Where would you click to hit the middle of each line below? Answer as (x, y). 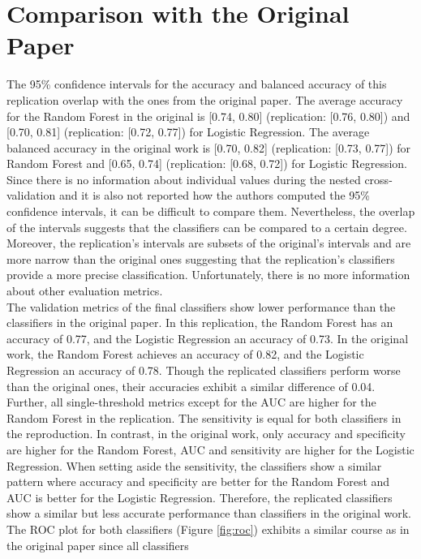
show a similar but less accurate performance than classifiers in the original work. (209, 513)
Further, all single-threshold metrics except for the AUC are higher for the (191, 402)
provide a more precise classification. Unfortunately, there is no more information (208, 275)
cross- (378, 179)
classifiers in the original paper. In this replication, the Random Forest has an (200, 322)
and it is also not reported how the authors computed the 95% (214, 195)
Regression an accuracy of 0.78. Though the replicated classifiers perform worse (204, 370)
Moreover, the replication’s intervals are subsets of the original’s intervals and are (209, 243)
